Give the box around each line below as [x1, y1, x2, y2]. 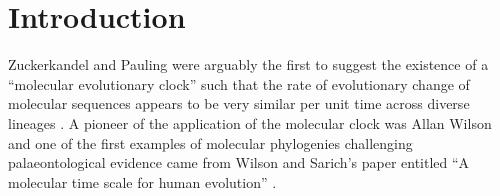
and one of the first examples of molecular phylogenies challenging [8, 132, 413, 153]
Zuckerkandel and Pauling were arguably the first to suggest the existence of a [8, 54, 489, 75]
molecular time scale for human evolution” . [8, 171, 277, 192]
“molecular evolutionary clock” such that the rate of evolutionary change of [8, 73, 470, 94]
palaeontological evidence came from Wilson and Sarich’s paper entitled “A [8, 152, 470, 173]
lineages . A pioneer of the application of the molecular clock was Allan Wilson [8, 112, 492, 133]
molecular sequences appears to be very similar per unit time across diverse [8, 93, 470, 114]
